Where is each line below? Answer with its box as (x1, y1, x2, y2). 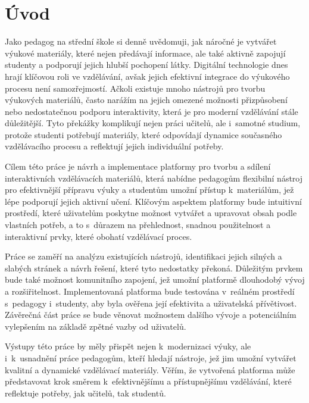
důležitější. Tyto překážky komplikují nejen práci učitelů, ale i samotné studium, (5, 117, 301, 129)
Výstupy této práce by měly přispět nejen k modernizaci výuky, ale (5, 340, 251, 352)
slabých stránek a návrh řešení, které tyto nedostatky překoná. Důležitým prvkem (5, 261, 303, 274)
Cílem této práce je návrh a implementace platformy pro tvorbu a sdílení (5, 160, 271, 173)
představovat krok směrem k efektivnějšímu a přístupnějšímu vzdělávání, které (5, 375, 292, 388)
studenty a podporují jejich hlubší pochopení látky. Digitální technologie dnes (5, 58, 288, 71)
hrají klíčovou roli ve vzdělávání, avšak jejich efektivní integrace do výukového (5, 70, 290, 82)
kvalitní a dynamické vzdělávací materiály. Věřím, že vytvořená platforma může (5, 363, 295, 376)
